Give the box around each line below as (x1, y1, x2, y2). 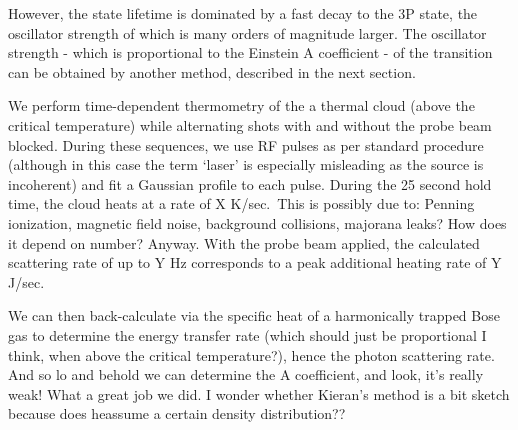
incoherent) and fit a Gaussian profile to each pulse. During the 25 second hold (8, 173, 492, 194)
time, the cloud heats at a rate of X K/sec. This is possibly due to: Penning (8, 193, 475, 214)
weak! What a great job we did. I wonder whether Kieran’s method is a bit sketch (8, 383, 510, 404)
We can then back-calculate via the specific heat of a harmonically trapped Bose (8, 305, 500, 326)
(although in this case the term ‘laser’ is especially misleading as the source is (8, 154, 484, 175)
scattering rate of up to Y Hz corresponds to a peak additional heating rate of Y (8, 252, 502, 273)
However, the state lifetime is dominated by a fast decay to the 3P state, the (8, 3, 478, 23)
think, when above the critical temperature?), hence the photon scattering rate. (8, 344, 495, 365)
